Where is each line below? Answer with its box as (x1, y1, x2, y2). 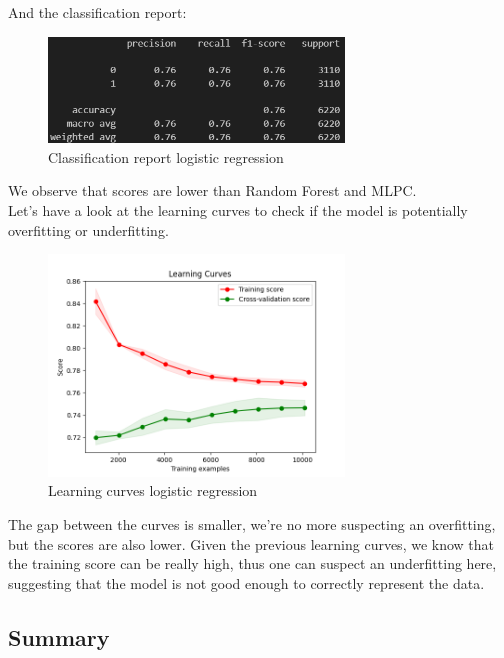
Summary (8, 621, 110, 652)
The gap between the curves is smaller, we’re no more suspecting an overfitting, (8, 514, 496, 535)
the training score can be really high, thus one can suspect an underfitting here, (8, 553, 497, 574)
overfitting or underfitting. (8, 219, 169, 240)
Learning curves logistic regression (48, 480, 258, 501)
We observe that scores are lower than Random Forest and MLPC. (8, 180, 417, 201)
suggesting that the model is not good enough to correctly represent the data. (8, 572, 485, 593)
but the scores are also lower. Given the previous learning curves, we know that (8, 533, 495, 554)
